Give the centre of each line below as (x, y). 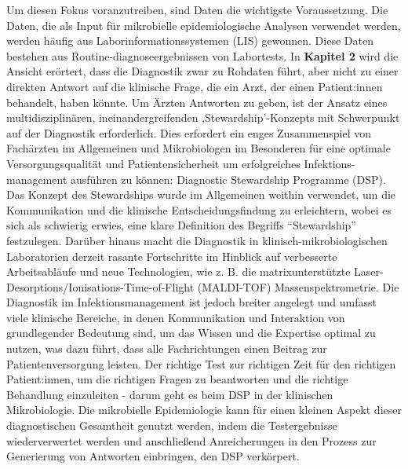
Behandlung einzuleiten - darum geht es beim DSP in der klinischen (170, 394)
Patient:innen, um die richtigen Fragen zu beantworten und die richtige (177, 379)
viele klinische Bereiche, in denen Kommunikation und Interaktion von (176, 317)
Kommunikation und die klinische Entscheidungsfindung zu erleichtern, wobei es (199, 209)
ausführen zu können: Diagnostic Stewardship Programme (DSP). (228, 179)
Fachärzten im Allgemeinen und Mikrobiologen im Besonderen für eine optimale (199, 148)
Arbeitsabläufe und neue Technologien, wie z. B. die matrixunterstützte (178, 271)
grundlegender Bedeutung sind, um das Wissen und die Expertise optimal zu (191, 333)
